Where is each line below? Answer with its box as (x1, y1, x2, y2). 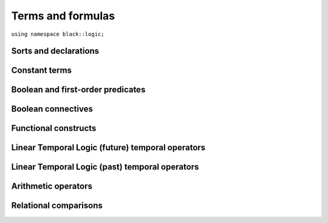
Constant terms (11, 65, 72, 76)
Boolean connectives (11, 104, 94, 115)
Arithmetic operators (11, 181, 92, 191)
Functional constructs (11, 123, 97, 133)
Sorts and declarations (11, 46, 100, 56)
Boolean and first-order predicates (11, 85, 146, 95)
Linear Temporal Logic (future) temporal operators (11, 142, 206, 153)
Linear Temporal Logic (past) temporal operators (11, 162, 199, 172)
